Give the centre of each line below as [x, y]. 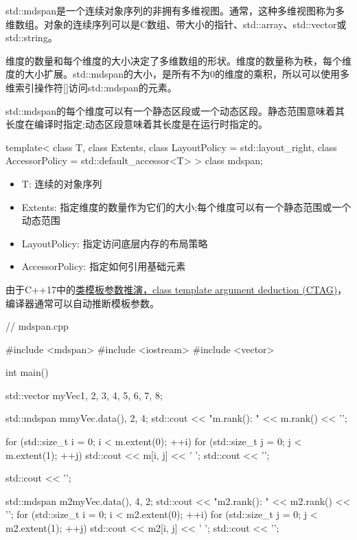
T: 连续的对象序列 [62, 183]
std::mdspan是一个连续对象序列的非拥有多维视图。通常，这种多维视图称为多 [175, 10]
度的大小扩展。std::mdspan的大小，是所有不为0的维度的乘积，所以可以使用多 [178, 74]
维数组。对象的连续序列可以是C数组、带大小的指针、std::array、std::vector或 [176, 24]
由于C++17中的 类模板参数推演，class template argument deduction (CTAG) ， [176, 289]
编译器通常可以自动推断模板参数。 [82, 303]
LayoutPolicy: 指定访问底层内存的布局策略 [115, 243]
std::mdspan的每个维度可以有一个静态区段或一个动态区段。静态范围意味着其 [175, 110]
